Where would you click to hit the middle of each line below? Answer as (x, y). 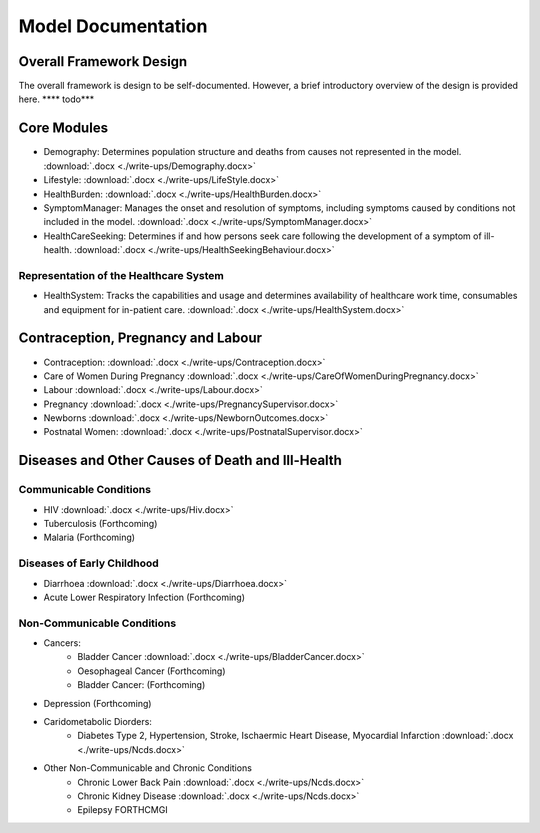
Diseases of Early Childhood (88, 563)
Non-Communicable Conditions (97, 623)
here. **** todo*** (56, 99)
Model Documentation (113, 26)
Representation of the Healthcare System (121, 275)
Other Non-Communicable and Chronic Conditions (147, 768)
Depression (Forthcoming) (97, 703)
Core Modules (63, 128)
